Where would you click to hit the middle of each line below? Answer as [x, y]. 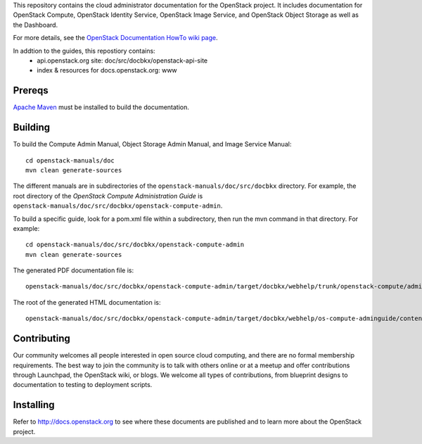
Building [32, 128]
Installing [34, 405]
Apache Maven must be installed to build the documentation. [101, 107]
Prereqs [31, 90]
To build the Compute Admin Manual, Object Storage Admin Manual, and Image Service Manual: [152, 144]
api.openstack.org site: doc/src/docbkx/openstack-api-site [122, 61]
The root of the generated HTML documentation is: [87, 302]
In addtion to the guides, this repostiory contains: [84, 51]
